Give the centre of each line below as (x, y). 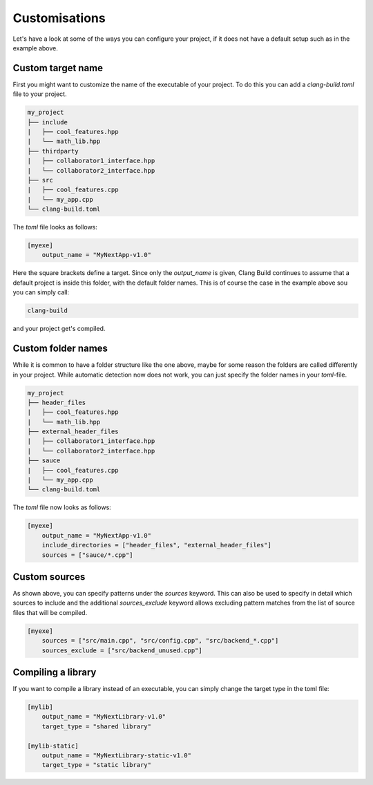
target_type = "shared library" (97, 726)
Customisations (59, 18)
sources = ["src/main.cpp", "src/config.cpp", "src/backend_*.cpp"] (160, 641)
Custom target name (58, 68)
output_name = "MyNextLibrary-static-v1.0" (116, 756)
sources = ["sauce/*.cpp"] (88, 555)
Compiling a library (55, 672)
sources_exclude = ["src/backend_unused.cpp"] (122, 650)
